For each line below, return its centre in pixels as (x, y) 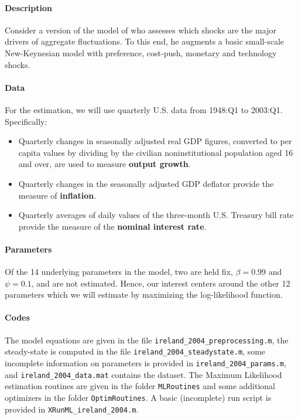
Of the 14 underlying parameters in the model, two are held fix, (119, 272)
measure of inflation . (57, 195)
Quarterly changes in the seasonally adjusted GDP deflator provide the (146, 183)
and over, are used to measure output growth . (105, 164)
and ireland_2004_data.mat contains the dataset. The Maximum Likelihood (143, 374)
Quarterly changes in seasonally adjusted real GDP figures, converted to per (155, 141)
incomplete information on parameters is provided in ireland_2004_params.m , (145, 363)
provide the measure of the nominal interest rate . (112, 226)
